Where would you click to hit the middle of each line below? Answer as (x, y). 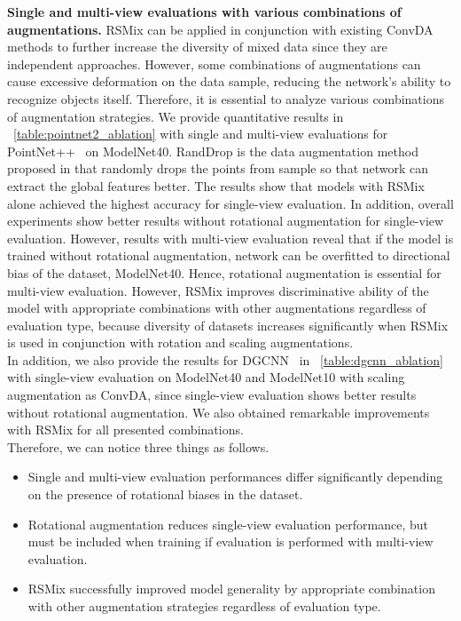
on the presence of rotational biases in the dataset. (165, 494)
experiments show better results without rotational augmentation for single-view (226, 221)
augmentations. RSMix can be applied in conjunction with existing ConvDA (220, 29)
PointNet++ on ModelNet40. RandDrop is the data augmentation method (213, 151)
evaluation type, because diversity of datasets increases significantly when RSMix (228, 325)
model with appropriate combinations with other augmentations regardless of (217, 308)
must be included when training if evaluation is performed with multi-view (230, 541)
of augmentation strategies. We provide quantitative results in (176, 116)
